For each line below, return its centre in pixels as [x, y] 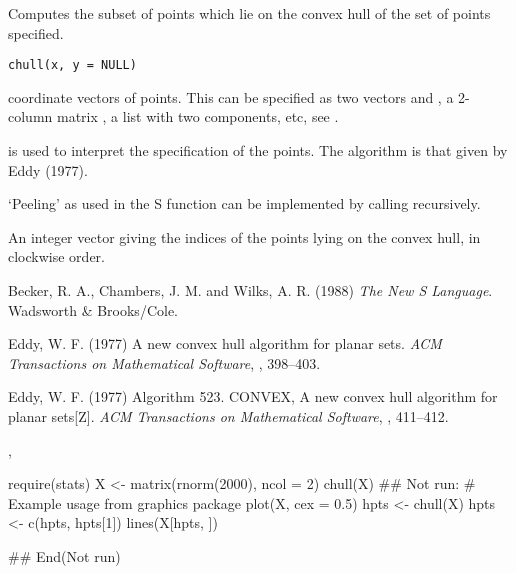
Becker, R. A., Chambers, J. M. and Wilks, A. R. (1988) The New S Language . [250, 290]
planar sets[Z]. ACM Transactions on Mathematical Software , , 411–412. [228, 415]
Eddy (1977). [48, 169]
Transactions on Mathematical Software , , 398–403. [164, 362]
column [30, 116]
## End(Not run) [64, 555]
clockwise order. [56, 256]
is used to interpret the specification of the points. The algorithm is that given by [258, 150]
